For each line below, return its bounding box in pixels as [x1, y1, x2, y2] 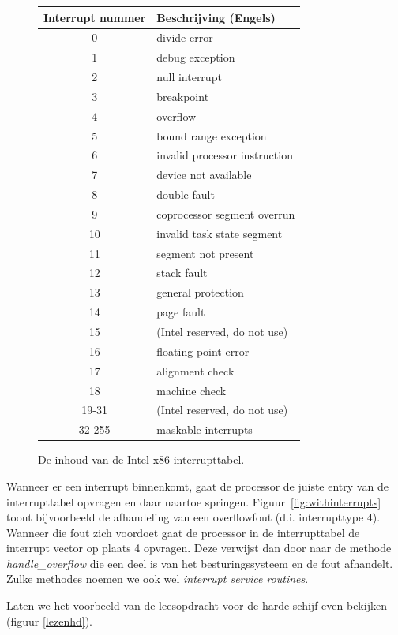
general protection [156, 284, 244, 301]
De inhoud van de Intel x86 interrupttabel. [38, 451, 245, 468]
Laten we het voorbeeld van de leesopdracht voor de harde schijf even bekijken [6, 597, 387, 614]
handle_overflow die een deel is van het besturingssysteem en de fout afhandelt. [6, 555, 393, 571]
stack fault [156, 264, 208, 281]
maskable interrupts [156, 421, 253, 438]
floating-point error [156, 342, 250, 359]
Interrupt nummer [43, 9, 146, 25]
